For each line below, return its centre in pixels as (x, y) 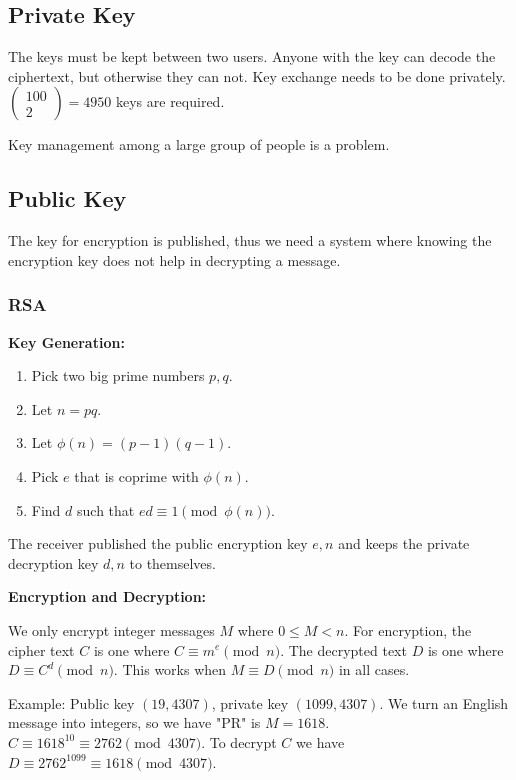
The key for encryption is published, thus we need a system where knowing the (250, 240)
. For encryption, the (408, 629)
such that (106, 509)
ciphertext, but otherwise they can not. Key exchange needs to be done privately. (257, 75)
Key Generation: (66, 341)
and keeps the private (404, 543)
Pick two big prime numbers (118, 375)
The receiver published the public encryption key (158, 543)
